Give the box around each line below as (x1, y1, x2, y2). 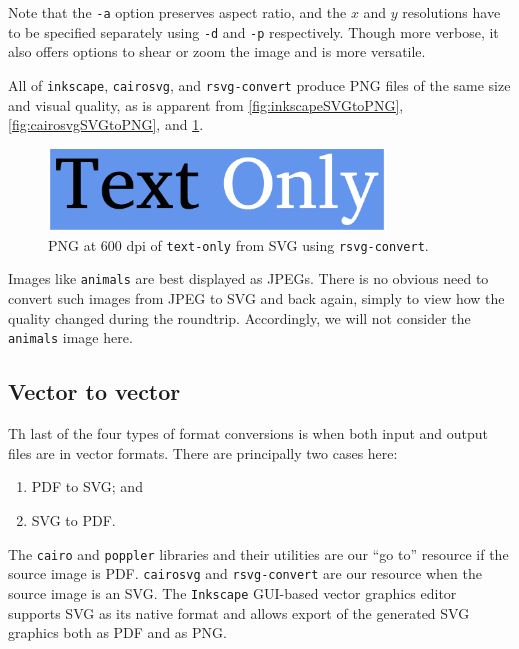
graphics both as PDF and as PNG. (8, 622, 227, 643)
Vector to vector (8, 376, 181, 407)
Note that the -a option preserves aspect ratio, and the (8, 2, 347, 22)
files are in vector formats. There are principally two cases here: (8, 442, 398, 463)
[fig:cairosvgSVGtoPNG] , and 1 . (8, 114, 204, 135)
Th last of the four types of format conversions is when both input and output (8, 423, 489, 444)
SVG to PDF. (31, 509, 116, 530)
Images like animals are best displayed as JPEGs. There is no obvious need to (8, 268, 489, 289)
